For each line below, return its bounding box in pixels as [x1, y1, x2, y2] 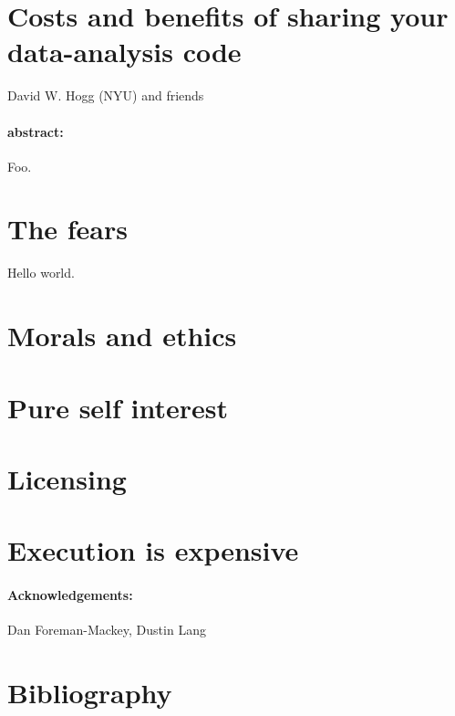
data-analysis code [7, 33, 242, 70]
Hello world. [7, 263, 75, 282]
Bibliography [7, 674, 172, 711]
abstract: [7, 121, 64, 141]
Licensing [7, 459, 127, 497]
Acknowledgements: [7, 585, 133, 605]
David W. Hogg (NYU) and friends [7, 86, 204, 105]
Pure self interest [7, 388, 229, 426]
